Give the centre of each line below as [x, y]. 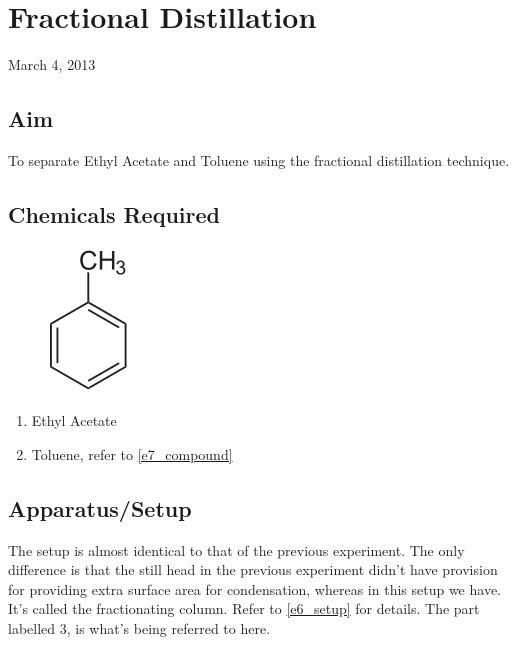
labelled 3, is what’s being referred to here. [139, 628]
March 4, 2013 [52, 64]
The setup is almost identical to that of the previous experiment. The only [236, 549]
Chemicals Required [114, 213]
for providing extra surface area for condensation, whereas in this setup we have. [254, 588]
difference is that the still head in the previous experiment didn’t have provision [253, 569]
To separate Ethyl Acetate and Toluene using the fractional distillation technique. [259, 159]
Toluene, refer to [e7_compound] [132, 453]
